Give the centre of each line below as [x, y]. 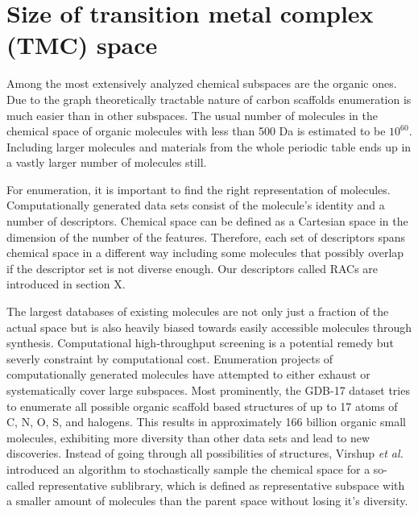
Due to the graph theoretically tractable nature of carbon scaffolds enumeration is [209, 99]
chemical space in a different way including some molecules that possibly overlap [205, 253]
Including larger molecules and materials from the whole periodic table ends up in [209, 146]
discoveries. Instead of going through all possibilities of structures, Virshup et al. [205, 453]
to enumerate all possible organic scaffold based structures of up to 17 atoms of [202, 406]
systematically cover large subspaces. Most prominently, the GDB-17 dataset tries [208, 390]
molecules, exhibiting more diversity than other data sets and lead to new [188, 437]
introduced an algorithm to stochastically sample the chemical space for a [188, 468]
